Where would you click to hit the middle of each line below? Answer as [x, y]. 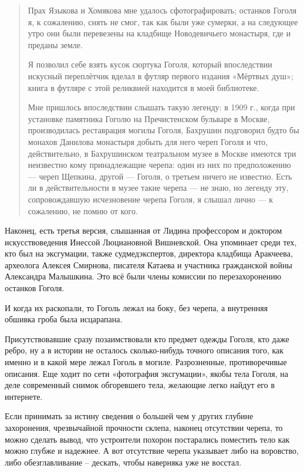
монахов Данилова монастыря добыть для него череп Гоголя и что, [148, 141]
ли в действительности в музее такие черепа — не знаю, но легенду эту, [158, 188]
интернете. [24, 396]
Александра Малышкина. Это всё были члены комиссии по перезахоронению [143, 276]
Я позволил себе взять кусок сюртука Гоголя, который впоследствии [150, 64]
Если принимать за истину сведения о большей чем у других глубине [129, 416]
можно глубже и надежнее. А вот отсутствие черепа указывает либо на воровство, [152, 451]
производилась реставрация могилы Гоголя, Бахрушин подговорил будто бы [163, 130]
